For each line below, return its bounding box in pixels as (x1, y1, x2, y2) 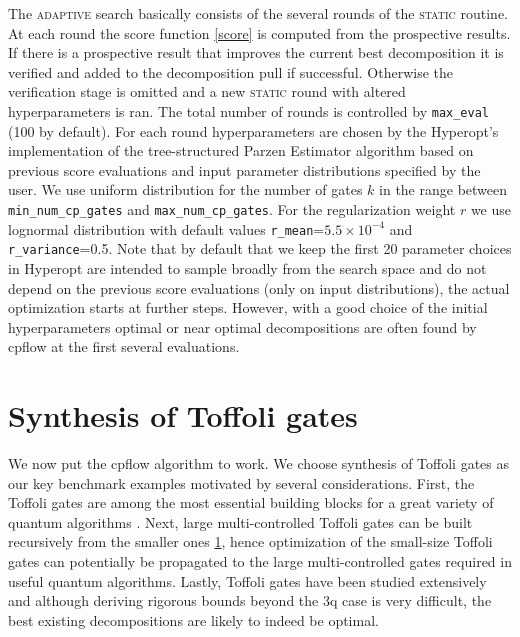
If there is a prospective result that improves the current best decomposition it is (8, 42, 504, 63)
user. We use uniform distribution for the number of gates (8, 179, 363, 200)
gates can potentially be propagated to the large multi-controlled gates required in (8, 551, 512, 572)
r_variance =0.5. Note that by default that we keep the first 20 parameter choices (8, 238, 512, 259)
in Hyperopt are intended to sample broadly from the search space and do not (8, 257, 487, 278)
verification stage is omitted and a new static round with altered (8, 81, 406, 102)
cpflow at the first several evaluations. (8, 336, 240, 357)
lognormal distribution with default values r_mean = (8, 218, 325, 239)
